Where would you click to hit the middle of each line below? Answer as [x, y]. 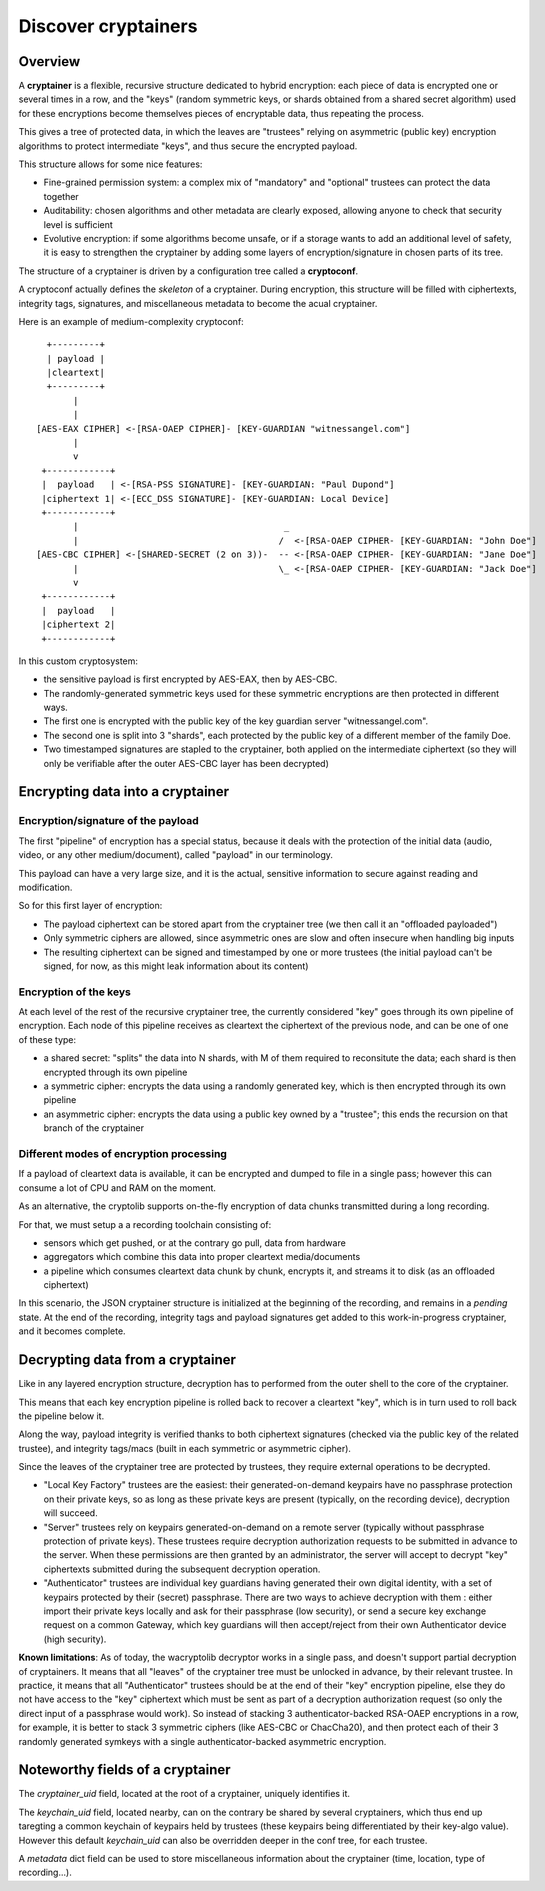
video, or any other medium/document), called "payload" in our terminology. [176, 855]
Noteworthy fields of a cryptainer [124, 1770]
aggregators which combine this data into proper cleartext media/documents [202, 1257]
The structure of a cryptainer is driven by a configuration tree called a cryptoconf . [188, 271]
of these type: [47, 1039]
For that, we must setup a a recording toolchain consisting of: [145, 1224]
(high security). [75, 1639]
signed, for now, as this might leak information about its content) [176, 966]
